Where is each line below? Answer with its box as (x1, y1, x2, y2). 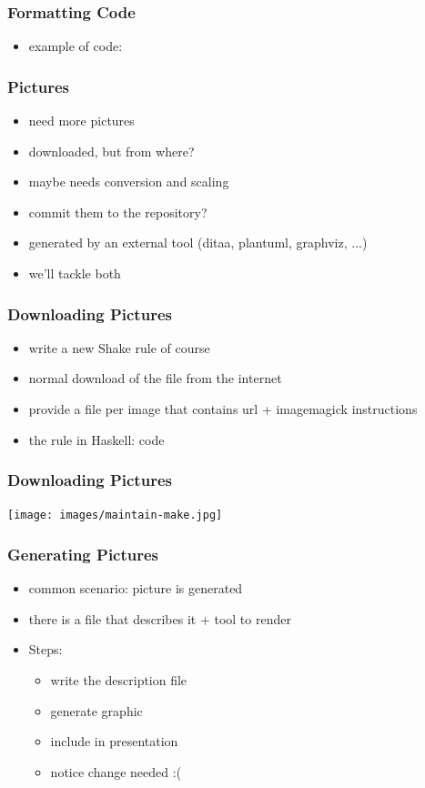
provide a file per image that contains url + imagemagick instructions (28, 399, 418, 418)
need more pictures (28, 111, 135, 130)
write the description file (50, 671, 187, 690)
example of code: (28, 36, 123, 56)
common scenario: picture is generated (28, 579, 243, 598)
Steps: (28, 640, 63, 659)
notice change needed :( (50, 762, 182, 781)
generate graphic (50, 701, 143, 720)
